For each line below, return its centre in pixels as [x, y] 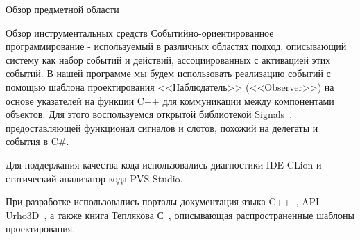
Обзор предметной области [62, 9]
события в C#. [37, 141]
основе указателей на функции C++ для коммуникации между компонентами [170, 100]
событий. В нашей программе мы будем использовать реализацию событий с [168, 73]
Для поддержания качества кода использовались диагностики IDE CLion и [164, 164]
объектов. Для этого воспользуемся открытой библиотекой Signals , [149, 114]
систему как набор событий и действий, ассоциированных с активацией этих [168, 59]
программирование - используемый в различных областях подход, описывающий [176, 46]
